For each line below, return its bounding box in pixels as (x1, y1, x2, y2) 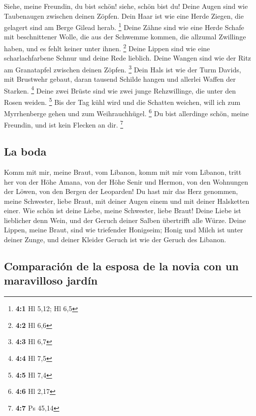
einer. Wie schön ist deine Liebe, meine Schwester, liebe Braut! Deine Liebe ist (4, 205, 241, 216)
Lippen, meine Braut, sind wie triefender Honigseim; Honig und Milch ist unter (4, 224, 243, 235)
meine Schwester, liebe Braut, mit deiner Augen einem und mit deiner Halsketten (4, 195, 250, 206)
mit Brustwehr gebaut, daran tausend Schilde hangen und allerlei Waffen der (4, 74, 236, 84)
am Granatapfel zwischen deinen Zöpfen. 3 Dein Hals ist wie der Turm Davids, (4, 63, 241, 74)
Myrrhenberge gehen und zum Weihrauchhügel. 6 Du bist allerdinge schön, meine (4, 107, 249, 118)
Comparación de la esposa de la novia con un (4, 258, 239, 274)
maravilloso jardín (4, 273, 98, 288)
